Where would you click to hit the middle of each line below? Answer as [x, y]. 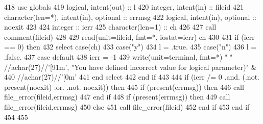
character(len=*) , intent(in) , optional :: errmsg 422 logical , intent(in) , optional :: [130, 17]
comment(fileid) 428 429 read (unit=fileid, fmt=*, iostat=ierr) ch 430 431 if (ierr [129, 36]
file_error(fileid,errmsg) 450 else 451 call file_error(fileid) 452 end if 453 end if [127, 106]
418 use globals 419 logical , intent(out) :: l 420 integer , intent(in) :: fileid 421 [124, 7]
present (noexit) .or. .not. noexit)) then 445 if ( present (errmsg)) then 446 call [124, 86]
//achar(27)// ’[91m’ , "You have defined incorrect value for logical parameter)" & [130, 67]
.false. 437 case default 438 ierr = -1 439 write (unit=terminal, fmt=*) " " [118, 56]
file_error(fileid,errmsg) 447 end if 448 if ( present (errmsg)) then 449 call [117, 97]
